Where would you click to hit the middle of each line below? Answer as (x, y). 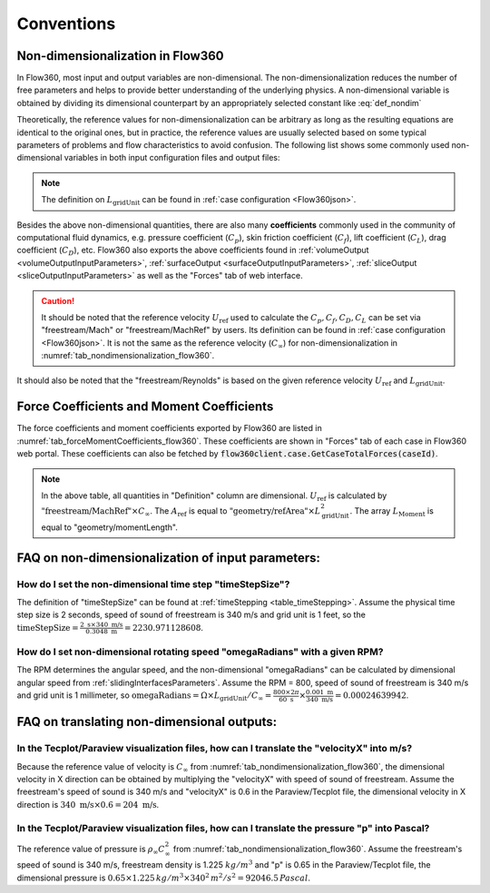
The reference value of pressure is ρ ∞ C (91, 850)
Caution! (58, 300)
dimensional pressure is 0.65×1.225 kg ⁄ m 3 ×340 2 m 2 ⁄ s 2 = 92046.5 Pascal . (164, 877)
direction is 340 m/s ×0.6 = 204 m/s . (88, 804)
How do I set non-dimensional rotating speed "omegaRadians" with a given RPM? (200, 652)
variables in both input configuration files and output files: (172, 158)
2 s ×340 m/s (102, 625)
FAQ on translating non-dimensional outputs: (147, 722)
